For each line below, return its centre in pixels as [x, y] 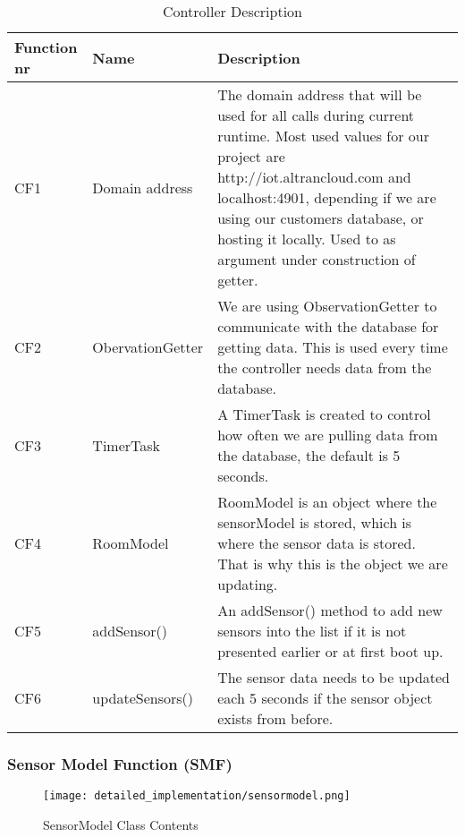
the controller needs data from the [325, 367]
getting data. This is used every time [333, 347]
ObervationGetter [148, 347]
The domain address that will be [320, 94]
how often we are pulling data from [328, 435]
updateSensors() [143, 698]
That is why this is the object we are [333, 564]
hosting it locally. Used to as [307, 239]
